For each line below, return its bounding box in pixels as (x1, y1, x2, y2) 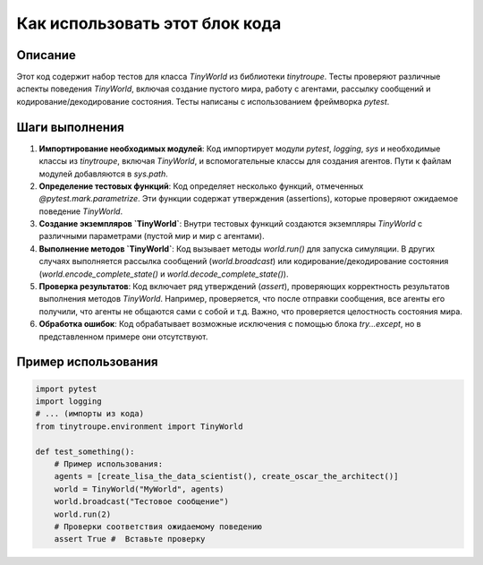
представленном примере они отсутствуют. (38, 331, 208, 342)
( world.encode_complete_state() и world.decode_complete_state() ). (38, 269, 289, 279)
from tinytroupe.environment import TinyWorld (35, 421, 243, 432)
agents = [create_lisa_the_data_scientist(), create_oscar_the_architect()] (54, 471, 399, 482)
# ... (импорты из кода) (35, 408, 145, 419)
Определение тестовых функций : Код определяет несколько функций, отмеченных (38, 180, 364, 192)
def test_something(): (35, 446, 135, 457)
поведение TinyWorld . (38, 206, 123, 217)
